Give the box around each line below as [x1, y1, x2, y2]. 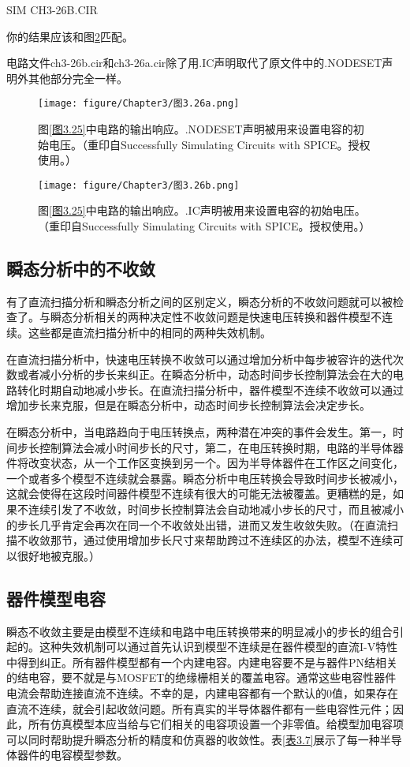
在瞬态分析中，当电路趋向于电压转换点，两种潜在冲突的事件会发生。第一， [6, 424, 393, 440]
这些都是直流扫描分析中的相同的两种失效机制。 [28, 324, 271, 341]
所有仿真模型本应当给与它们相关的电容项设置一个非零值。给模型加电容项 [28, 716, 404, 732]
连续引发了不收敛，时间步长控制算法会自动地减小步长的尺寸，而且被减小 [28, 500, 404, 517]
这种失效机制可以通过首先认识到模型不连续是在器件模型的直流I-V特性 [39, 638, 398, 655]
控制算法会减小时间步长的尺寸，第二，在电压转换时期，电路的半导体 [39, 439, 393, 455]
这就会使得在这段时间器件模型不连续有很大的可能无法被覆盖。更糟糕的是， [6, 485, 393, 502]
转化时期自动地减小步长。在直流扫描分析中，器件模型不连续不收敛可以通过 [17, 381, 404, 398]
